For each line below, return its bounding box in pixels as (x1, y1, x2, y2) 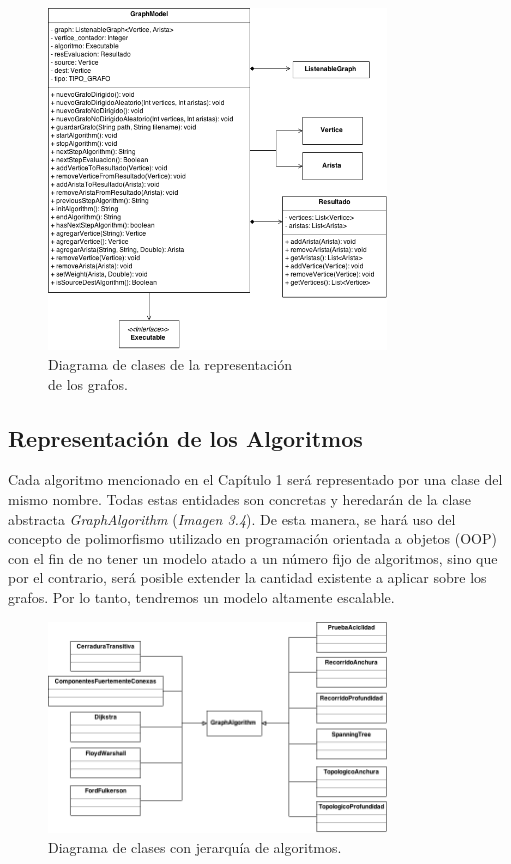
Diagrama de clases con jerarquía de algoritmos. (48, 836, 342, 857)
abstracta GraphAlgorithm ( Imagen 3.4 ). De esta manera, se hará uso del (8, 508, 456, 529)
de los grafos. (48, 373, 128, 394)
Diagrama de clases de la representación (48, 354, 292, 375)
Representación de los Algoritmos (8, 422, 363, 453)
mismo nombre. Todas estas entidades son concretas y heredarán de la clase (8, 489, 472, 510)
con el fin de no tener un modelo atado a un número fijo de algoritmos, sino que (8, 547, 498, 568)
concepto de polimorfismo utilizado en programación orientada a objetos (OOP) (8, 528, 497, 549)
